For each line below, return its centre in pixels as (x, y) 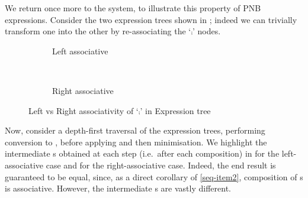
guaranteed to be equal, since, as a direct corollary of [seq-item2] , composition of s (154, 176)
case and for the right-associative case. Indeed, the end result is (161, 165)
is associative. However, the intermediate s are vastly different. (118, 188)
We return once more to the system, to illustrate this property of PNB (133, 8)
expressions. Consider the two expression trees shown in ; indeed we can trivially (151, 19)
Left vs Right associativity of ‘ (84, 110)
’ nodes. (207, 31)
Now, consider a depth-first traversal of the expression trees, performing (135, 130)
